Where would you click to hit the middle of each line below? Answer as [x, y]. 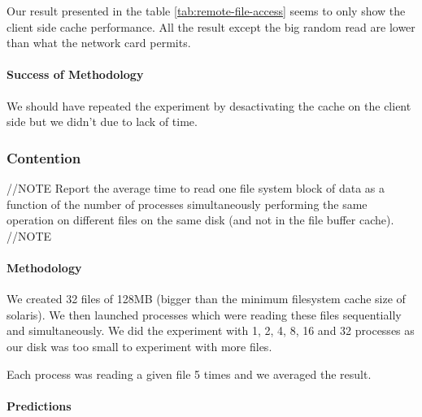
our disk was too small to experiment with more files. [139, 346]
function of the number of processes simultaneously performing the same [187, 204]
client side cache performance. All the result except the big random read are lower [211, 26]
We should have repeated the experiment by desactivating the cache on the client [209, 105]
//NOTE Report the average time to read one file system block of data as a [196, 187]
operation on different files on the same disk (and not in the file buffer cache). [200, 220]
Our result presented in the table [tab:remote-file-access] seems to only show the [206, 11]
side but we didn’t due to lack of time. [102, 122]
